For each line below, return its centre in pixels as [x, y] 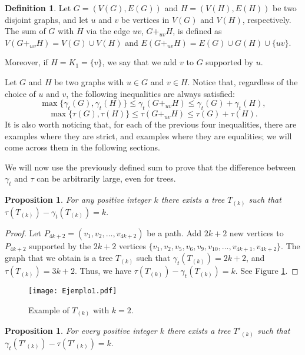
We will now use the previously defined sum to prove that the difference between [150, 167]
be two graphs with [89, 81]
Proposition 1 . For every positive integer [81, 331]
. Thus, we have [103, 271]
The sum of [25, 31]
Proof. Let [23, 232]
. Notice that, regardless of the [243, 81]
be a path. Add [174, 232]
